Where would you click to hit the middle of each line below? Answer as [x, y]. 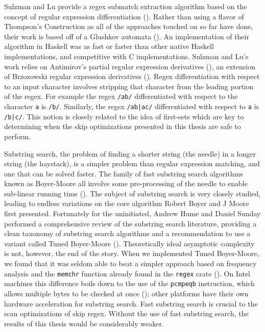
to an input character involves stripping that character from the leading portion [129, 86]
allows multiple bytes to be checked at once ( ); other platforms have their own [126, 293]
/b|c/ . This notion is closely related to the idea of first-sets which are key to [124, 116]
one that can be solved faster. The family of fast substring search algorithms [124, 173]
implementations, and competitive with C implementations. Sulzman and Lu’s [126, 56]
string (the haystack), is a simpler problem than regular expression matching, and [132, 163]
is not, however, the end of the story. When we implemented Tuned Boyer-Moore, [132, 253]
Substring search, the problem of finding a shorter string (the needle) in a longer [130, 153]
